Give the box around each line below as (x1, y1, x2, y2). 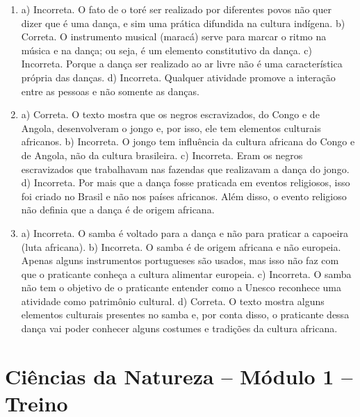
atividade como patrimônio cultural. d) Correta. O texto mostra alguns (21, 293, 325, 308)
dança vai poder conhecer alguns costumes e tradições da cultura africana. (21, 321, 338, 336)
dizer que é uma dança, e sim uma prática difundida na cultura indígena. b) (21, 15, 345, 30)
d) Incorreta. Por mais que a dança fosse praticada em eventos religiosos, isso (21, 175, 350, 190)
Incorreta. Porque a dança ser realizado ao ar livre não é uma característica (21, 56, 343, 71)
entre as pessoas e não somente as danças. (21, 83, 199, 98)
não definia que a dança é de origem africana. (21, 202, 215, 217)
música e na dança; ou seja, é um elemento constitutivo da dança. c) (21, 42, 313, 57)
